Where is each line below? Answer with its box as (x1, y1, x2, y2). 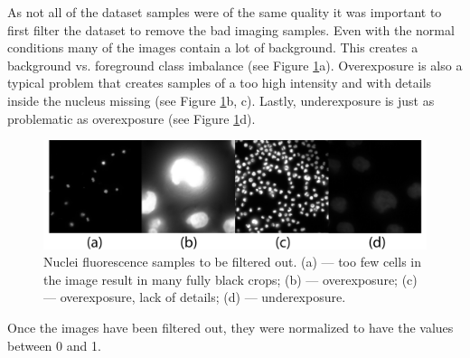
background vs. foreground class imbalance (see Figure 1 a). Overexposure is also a (7, 55, 463, 74)
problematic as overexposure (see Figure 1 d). (7, 108, 256, 127)
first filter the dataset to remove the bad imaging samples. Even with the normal (7, 20, 455, 39)
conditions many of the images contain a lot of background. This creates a (7, 38, 418, 57)
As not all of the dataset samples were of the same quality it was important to (7, 3, 442, 21)
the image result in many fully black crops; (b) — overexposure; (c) (43, 269, 418, 288)
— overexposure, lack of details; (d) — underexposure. (43, 287, 346, 306)
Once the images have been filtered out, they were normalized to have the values (7, 318, 454, 337)
